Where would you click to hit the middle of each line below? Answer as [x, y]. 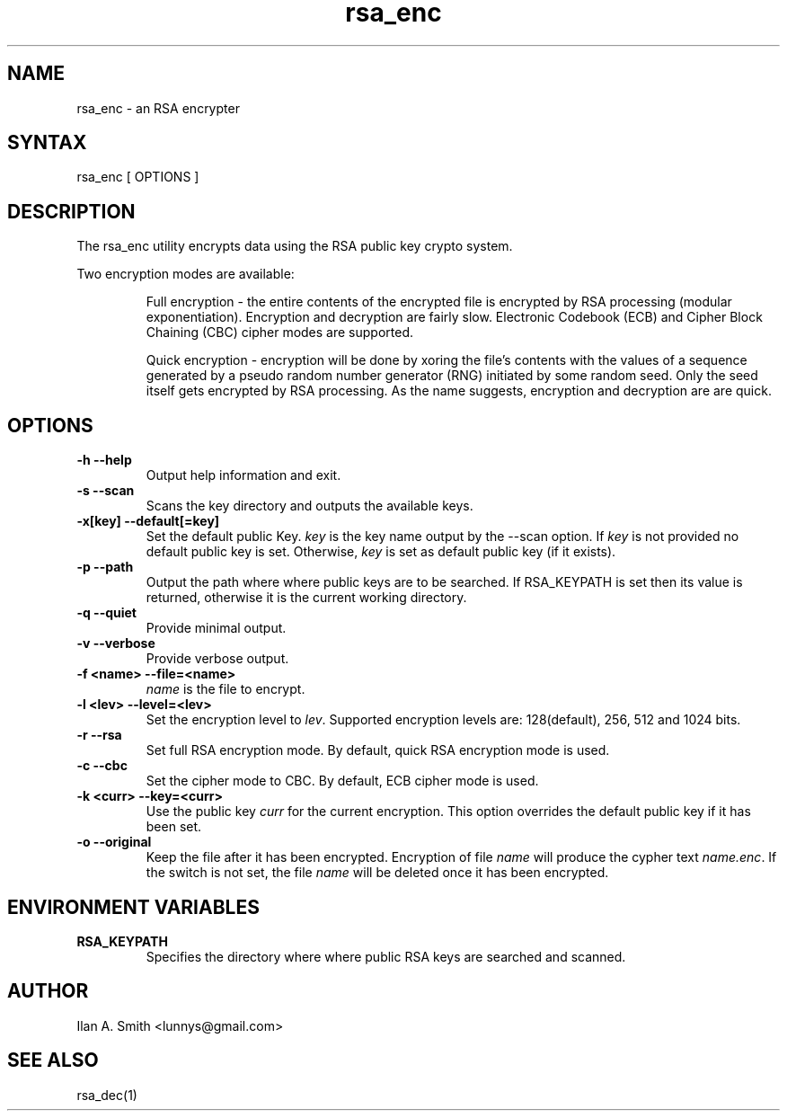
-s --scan [106, 491]
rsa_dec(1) [107, 1095]
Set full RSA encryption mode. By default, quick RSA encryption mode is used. [378, 750]
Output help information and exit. [243, 475]
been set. [174, 827]
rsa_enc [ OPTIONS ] [138, 177]
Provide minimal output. [216, 628]
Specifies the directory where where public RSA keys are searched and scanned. [386, 956]
